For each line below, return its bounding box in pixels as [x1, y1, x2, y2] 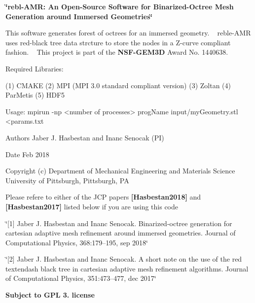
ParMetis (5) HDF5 [5, 90, 65, 100]
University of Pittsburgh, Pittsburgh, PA [5, 175, 129, 185]
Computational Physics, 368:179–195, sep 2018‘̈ [5, 237, 148, 247]
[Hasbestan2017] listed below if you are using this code [5, 201, 179, 211]
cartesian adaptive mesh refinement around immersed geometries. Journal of [5, 228, 236, 238]
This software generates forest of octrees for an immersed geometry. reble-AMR [5, 28, 251, 38]
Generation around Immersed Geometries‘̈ [5, 11, 153, 21]
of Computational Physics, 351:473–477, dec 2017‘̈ [5, 273, 156, 283]
